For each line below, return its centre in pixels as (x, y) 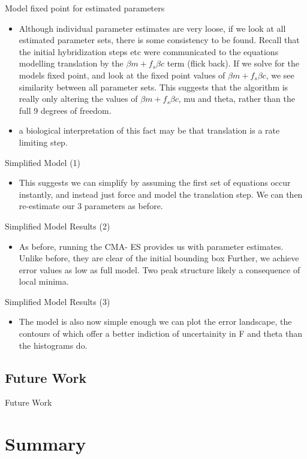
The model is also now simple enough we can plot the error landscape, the (155, 321)
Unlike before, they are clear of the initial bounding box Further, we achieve (159, 258)
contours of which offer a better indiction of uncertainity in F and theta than (160, 333)
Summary (46, 444)
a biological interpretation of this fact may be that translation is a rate (149, 130)
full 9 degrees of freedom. (65, 110)
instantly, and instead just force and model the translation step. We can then (161, 194)
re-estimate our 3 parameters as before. (91, 206)
